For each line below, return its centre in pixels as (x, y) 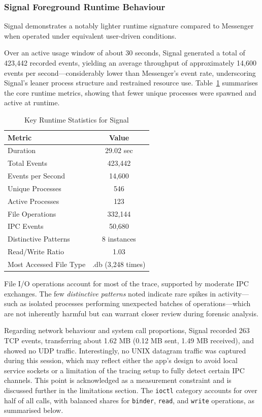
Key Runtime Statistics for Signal (76, 119)
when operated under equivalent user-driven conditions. (90, 35)
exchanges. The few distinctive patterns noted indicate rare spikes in (110, 293)
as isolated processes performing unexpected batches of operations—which (135, 303)
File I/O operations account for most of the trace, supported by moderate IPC (126, 284)
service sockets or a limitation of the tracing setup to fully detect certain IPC (124, 370)
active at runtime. (32, 102)
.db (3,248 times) (119, 264)
